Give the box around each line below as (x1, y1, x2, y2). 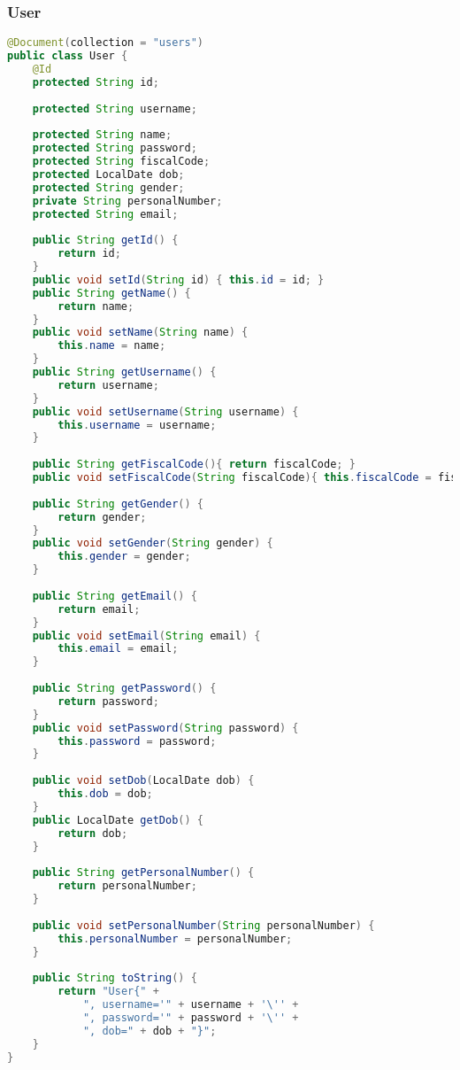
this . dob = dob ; (57, 787, 153, 801)
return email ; (57, 602, 141, 616)
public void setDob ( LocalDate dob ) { (32, 774, 255, 787)
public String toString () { (32, 972, 197, 985)
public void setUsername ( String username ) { (32, 405, 299, 418)
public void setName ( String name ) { (32, 326, 249, 339)
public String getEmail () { (32, 589, 197, 602)
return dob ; (57, 826, 128, 840)
